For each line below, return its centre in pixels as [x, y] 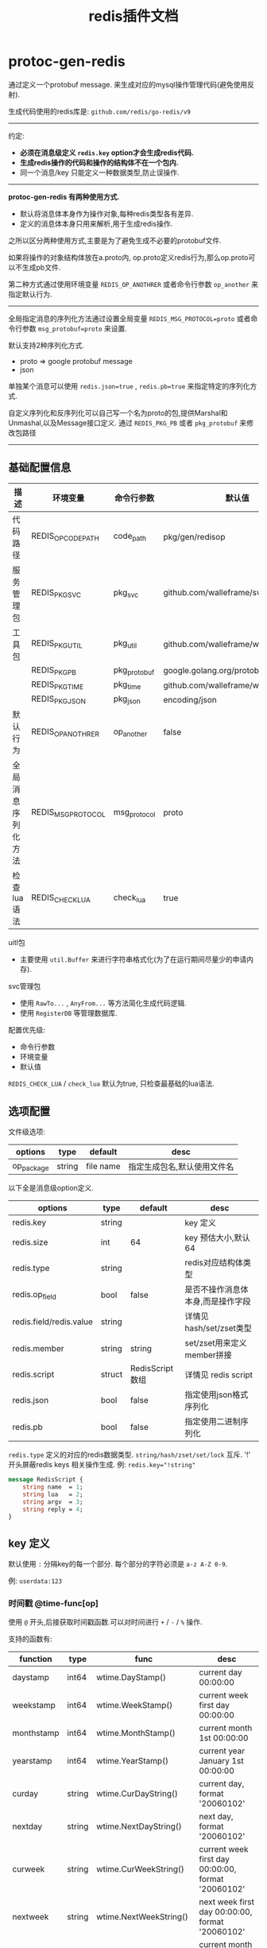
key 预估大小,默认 [217, 1238]
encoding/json [190, 699]
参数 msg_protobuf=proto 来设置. [74, 328]
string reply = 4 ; [53, 1509]
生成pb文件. [41, 267]
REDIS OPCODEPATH [65, 536]
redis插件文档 [133, 16]
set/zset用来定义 [216, 1343]
